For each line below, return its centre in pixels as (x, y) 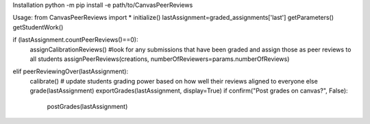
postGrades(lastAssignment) (87, 106)
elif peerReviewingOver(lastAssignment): (71, 71)
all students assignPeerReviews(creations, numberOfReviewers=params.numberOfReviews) (160, 59)
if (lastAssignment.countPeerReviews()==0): (75, 40)
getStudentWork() (38, 27)
